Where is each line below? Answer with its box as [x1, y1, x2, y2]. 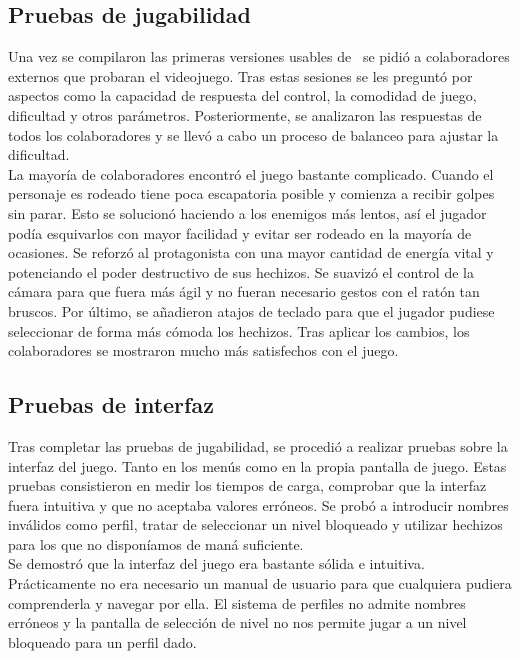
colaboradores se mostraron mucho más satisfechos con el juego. [8, 340, 399, 361]
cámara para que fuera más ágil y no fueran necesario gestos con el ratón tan [8, 281, 480, 302]
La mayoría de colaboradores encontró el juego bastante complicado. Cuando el [8, 163, 494, 184]
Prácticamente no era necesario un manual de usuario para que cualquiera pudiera [8, 573, 512, 594]
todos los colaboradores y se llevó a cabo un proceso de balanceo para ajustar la [8, 124, 499, 145]
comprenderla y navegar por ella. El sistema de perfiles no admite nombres [8, 592, 466, 613]
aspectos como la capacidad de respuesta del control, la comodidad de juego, [8, 85, 477, 106]
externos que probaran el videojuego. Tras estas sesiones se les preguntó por [8, 65, 473, 86]
